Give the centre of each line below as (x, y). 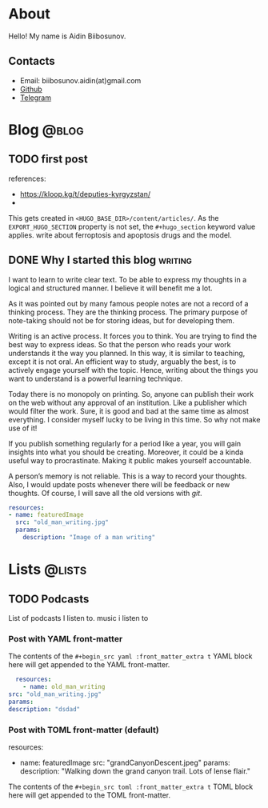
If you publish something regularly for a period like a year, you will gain (125, 443)
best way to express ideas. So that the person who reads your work (120, 344)
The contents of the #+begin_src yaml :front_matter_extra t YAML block (130, 656)
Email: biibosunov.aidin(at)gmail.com (80, 80)
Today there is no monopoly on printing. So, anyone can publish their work (131, 394)
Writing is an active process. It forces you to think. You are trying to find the (133, 336)
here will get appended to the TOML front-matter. (90, 795)
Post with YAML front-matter (66, 638)
